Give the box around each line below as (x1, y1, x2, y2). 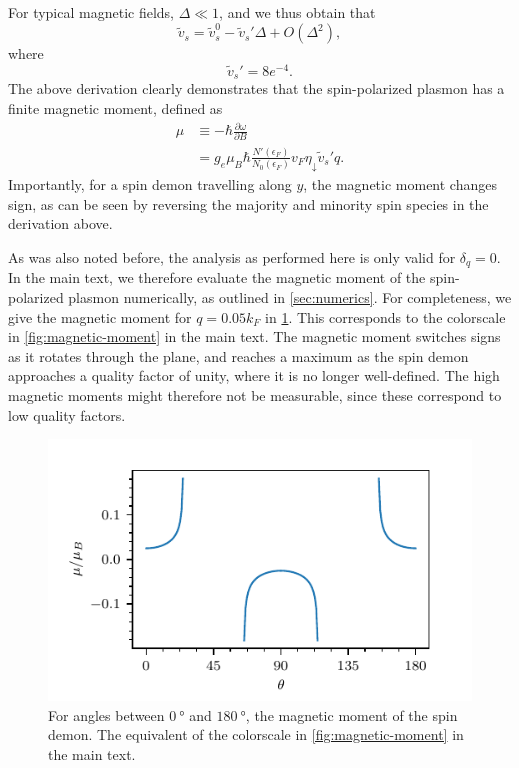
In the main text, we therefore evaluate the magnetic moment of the (8, 267, 426, 288)
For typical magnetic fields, (8, 2, 174, 22)
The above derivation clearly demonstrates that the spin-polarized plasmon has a (8, 78, 505, 99)
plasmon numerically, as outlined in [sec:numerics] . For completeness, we (68, 287, 512, 308)
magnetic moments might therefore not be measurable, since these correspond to (8, 384, 502, 405)
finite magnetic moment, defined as (8, 98, 223, 119)
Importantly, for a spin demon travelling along (8, 174, 292, 195)
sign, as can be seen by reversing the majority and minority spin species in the (8, 193, 489, 214)
